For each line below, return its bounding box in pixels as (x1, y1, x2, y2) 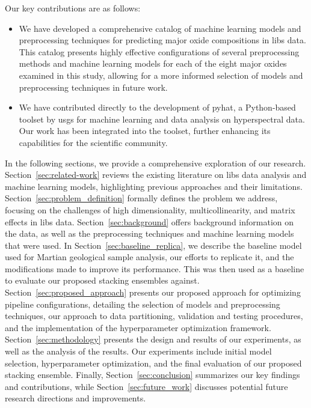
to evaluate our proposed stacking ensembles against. (5, 274, 200, 287)
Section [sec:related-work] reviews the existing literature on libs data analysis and (5, 168, 307, 181)
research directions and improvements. (5, 392, 146, 404)
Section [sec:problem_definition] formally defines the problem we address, (5, 192, 278, 204)
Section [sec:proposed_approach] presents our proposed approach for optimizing (5, 286, 301, 299)
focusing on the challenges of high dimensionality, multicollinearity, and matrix (5, 203, 295, 216)
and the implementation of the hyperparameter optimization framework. (5, 321, 271, 333)
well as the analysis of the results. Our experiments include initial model (5, 345, 272, 358)
